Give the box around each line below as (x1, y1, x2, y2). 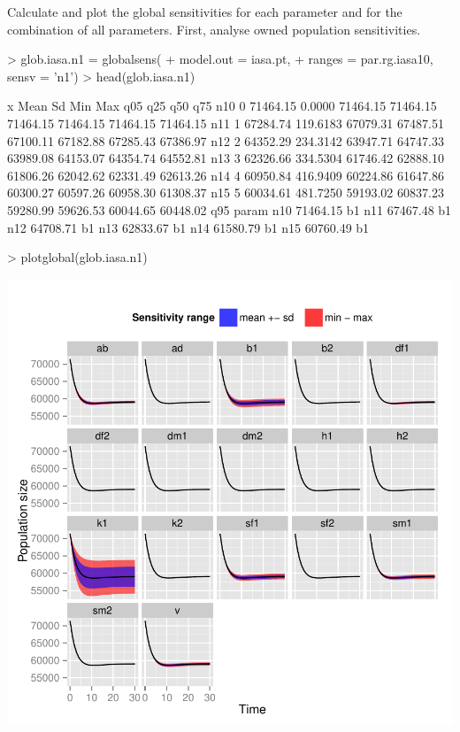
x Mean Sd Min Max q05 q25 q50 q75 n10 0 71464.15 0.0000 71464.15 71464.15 (7, 96, 437, 115)
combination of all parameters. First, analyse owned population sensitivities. (7, 19, 421, 38)
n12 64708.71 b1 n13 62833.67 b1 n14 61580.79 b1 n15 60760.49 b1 (7, 218, 370, 236)
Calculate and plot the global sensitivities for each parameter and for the (7, 3, 402, 20)
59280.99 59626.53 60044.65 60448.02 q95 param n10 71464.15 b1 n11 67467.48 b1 (7, 200, 452, 219)
